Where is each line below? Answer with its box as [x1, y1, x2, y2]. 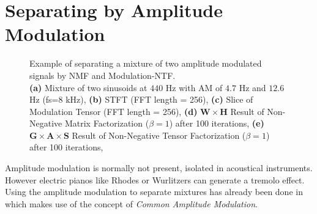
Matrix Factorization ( [64, 117, 149, 130]
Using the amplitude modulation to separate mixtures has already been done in [5, 185, 303, 198]
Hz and [239, 81, 266, 94]
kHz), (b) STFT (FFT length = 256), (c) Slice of [65, 93, 253, 106]
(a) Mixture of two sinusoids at [29, 81, 147, 94]
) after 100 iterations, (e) [169, 117, 264, 130]
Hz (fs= [29, 93, 59, 106]
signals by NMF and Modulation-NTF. [29, 68, 176, 81]
